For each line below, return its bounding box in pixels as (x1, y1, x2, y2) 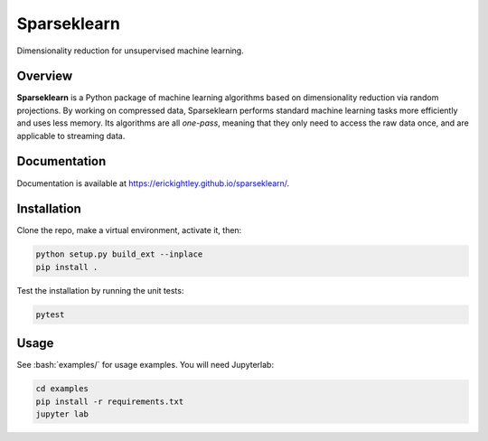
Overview (16, 69, 73, 84)
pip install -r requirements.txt (35, 396, 184, 407)
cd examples (35, 384, 89, 394)
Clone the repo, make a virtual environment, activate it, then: (16, 225, 242, 236)
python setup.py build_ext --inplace (35, 249, 203, 259)
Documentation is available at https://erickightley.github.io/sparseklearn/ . (16, 177, 290, 189)
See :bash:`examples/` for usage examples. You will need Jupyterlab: (16, 360, 275, 371)
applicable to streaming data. (16, 130, 126, 141)
